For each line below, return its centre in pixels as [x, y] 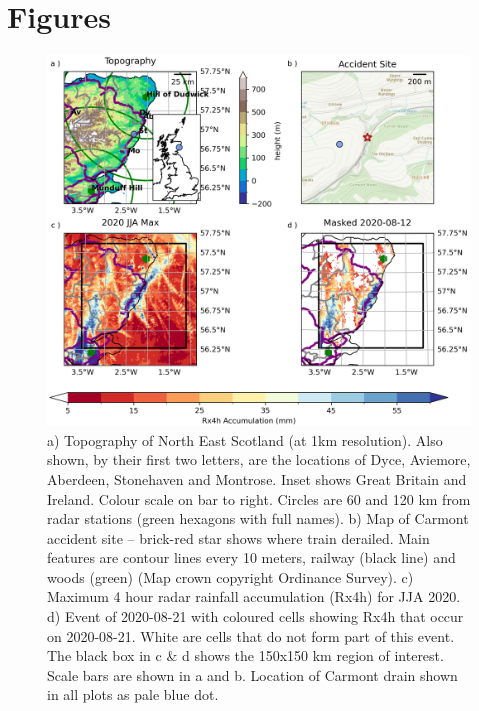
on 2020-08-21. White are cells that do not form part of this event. [251, 635]
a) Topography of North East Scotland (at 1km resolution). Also [245, 439]
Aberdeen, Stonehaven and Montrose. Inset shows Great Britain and [257, 478]
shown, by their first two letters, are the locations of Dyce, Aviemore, [259, 459]
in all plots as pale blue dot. [133, 694]
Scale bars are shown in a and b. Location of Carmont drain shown [252, 674]
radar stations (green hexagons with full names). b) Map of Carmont [258, 518]
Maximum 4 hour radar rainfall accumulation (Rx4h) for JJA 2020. [254, 596]
